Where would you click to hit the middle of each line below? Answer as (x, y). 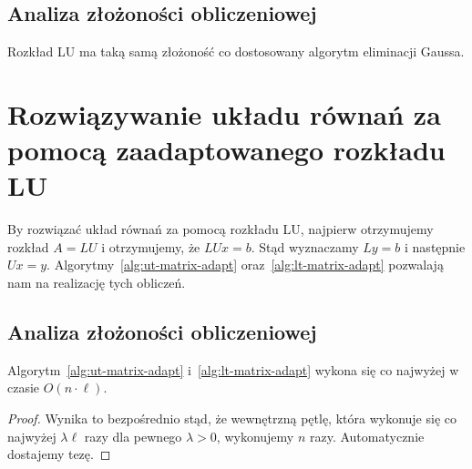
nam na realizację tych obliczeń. (97, 283)
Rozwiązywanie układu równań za (224, 113)
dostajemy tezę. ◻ (59, 454)
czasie (24, 387)
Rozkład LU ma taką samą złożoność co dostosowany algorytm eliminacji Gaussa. (236, 51)
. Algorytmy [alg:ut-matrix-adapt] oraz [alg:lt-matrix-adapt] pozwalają (245, 265)
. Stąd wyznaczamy (305, 246)
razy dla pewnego (133, 436)
